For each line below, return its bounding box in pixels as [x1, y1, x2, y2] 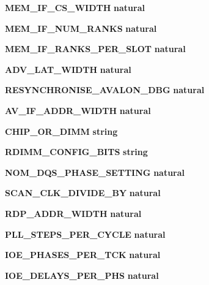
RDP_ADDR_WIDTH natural [5, 207, 142, 219]
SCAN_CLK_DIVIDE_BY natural [5, 186, 161, 199]
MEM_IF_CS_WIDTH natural [5, 1, 145, 13]
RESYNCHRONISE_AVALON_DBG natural [5, 83, 205, 96]
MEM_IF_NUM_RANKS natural [5, 21, 157, 34]
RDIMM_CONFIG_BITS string [5, 145, 148, 158]
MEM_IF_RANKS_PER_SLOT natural [5, 42, 186, 55]
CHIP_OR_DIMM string [5, 124, 118, 137]
